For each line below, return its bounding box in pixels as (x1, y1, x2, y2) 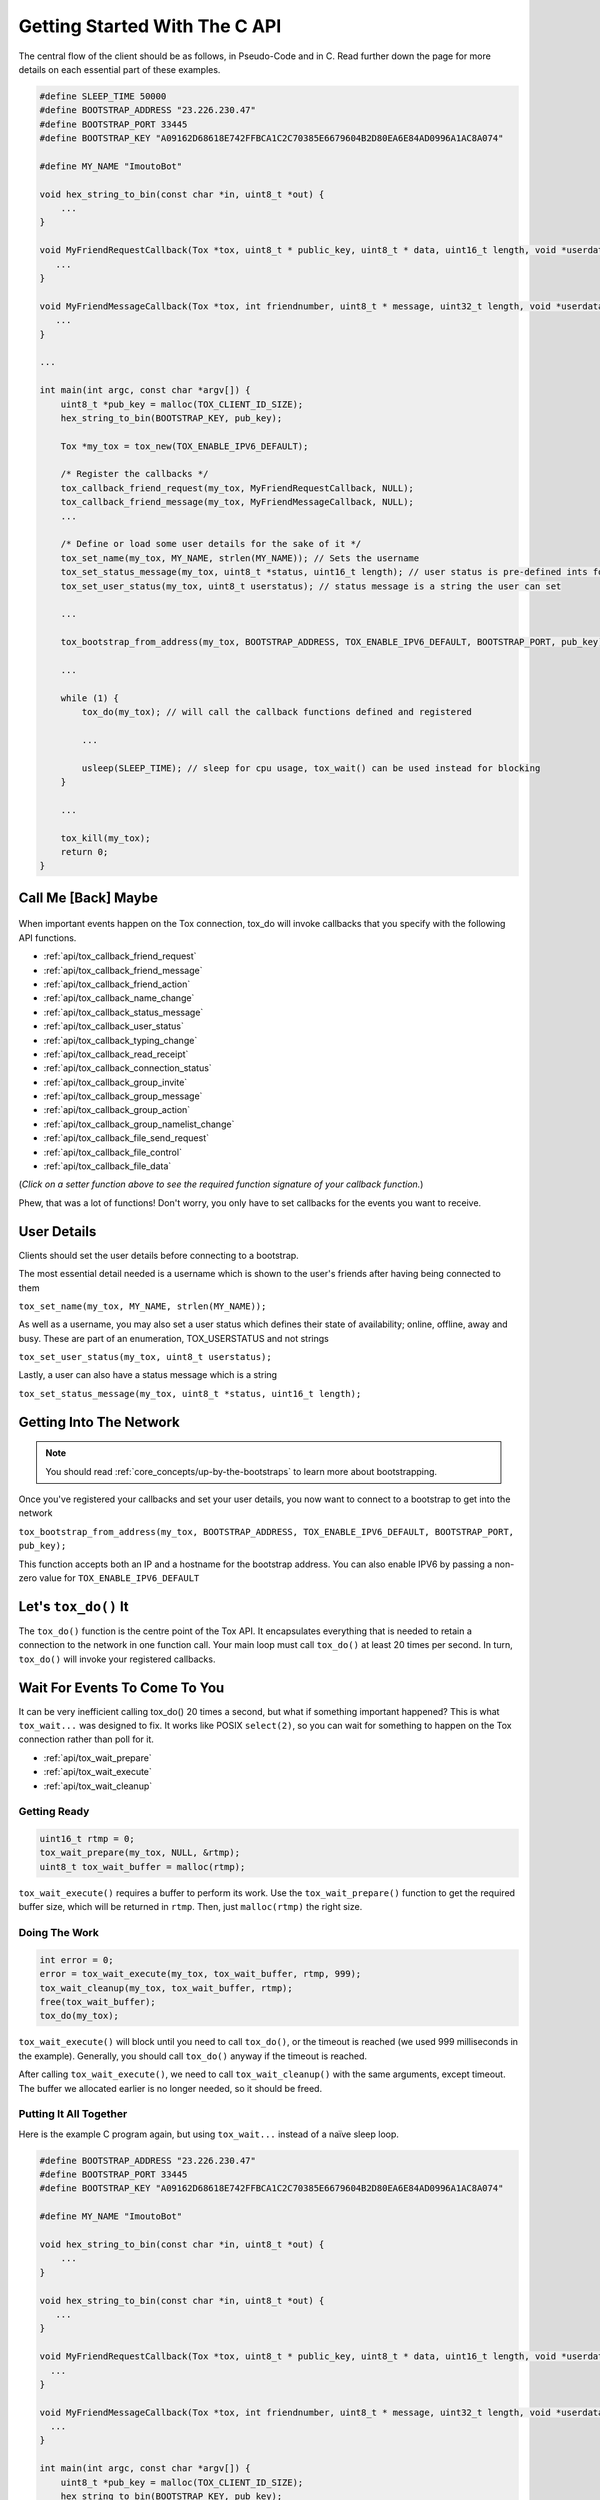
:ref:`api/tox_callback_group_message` (43, 1090, 203, 1102)
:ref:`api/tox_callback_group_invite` (43, 1076, 188, 1088)
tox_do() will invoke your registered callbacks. (18, 1653, 216, 1665)
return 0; (60, 846, 109, 858)
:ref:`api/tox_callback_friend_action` (43, 978, 191, 990)
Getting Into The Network (18, 1413, 180, 1430)
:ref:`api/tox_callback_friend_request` (43, 950, 197, 962)
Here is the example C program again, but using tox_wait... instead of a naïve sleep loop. (18, 2128, 400, 2140)
